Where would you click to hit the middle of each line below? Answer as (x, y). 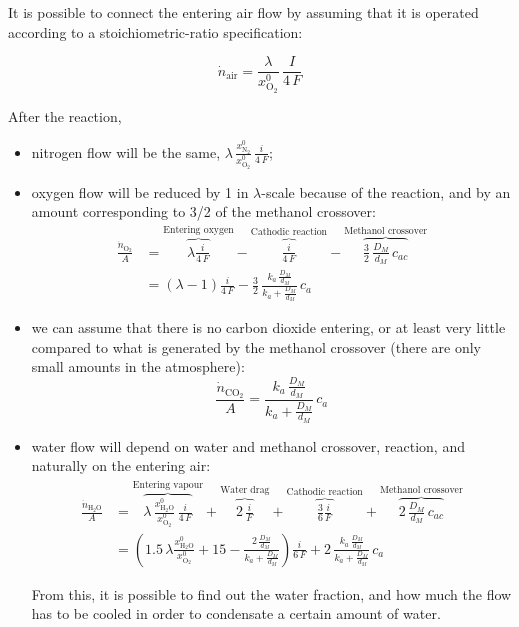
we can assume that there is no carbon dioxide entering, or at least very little (268, 327)
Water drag (245, 489)
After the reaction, (65, 115)
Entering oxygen (198, 230)
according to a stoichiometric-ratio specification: (155, 31)
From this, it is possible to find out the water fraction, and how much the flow (271, 593)
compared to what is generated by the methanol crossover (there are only (256, 346)
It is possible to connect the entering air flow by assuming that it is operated (243, 12)
